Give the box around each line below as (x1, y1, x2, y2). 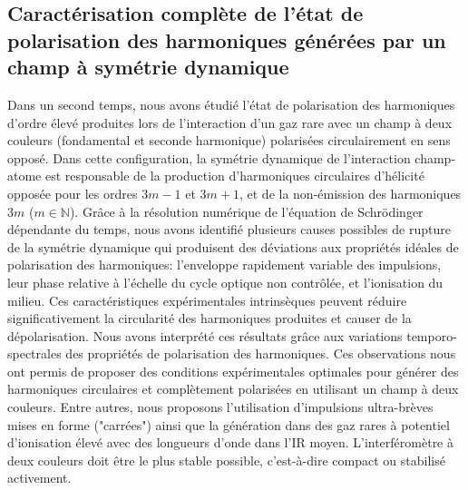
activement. (7, 468, 72, 487)
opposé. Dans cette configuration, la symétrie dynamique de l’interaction (7, 148, 411, 167)
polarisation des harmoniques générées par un (7, 25, 446, 54)
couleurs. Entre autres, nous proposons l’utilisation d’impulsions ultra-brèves (7, 397, 434, 416)
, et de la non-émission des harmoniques (239, 183, 462, 202)
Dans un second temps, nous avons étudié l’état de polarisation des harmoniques (7, 94, 455, 113)
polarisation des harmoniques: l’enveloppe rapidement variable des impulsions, (7, 255, 442, 274)
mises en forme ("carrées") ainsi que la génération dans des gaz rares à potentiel (7, 415, 450, 434)
